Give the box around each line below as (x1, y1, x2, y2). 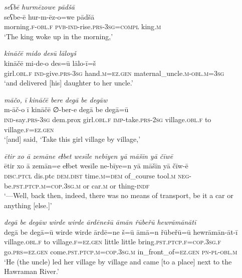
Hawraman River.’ (4, 266, 59, 276)
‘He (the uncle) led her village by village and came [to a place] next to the (4, 256, 232, 266)
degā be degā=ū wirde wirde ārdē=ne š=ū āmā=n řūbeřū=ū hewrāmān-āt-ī (4, 226, 238, 237)
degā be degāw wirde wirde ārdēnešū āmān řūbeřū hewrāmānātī (4, 217, 196, 227)
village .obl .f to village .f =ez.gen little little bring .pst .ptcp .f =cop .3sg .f (4, 236, 221, 247)
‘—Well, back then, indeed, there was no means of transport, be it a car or (4, 190, 233, 201)
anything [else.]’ (4, 200, 52, 210)
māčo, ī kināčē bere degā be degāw (4, 94, 108, 105)
